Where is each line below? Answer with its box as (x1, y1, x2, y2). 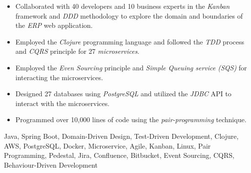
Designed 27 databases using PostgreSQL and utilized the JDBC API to (15, 88, 231, 99)
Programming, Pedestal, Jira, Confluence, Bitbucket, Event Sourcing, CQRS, (4, 150, 234, 160)
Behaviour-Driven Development (4, 159, 98, 170)
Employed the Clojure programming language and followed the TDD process (15, 36, 245, 46)
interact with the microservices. (15, 98, 110, 108)
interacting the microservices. (15, 72, 103, 82)
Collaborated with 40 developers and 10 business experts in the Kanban (15, 1, 230, 11)
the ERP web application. (15, 20, 93, 30)
